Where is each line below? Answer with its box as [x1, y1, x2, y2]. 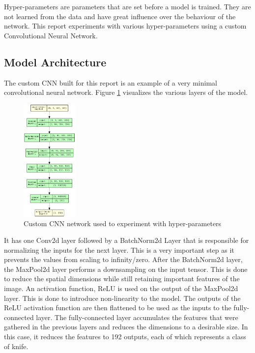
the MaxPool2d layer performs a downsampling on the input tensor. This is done [4, 264, 248, 274]
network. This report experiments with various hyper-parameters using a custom [4, 21, 247, 31]
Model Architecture [4, 54, 107, 69]
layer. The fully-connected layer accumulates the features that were [36, 312, 238, 322]
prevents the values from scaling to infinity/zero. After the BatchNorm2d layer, [4, 254, 243, 265]
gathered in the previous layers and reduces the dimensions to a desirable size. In [4, 322, 248, 332]
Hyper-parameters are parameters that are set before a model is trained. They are [4, 1, 251, 11]
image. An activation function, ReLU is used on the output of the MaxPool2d [4, 283, 238, 294]
